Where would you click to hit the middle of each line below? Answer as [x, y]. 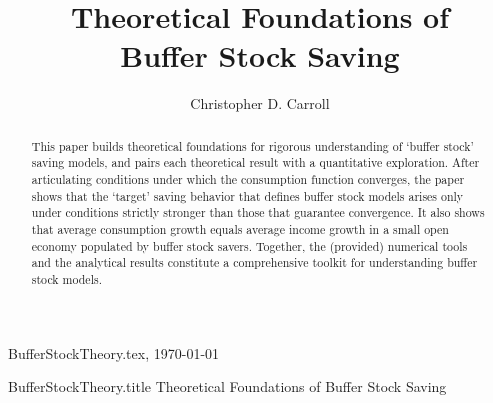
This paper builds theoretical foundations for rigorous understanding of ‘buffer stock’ [252, 145]
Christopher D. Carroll [260, 103]
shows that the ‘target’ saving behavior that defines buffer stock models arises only [247, 195]
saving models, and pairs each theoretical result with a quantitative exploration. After [255, 162]
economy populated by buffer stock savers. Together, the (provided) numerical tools [249, 245]
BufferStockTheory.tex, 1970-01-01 [114, 352]
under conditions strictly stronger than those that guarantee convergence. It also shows [258, 212]
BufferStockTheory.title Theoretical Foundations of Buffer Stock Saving [227, 386]
